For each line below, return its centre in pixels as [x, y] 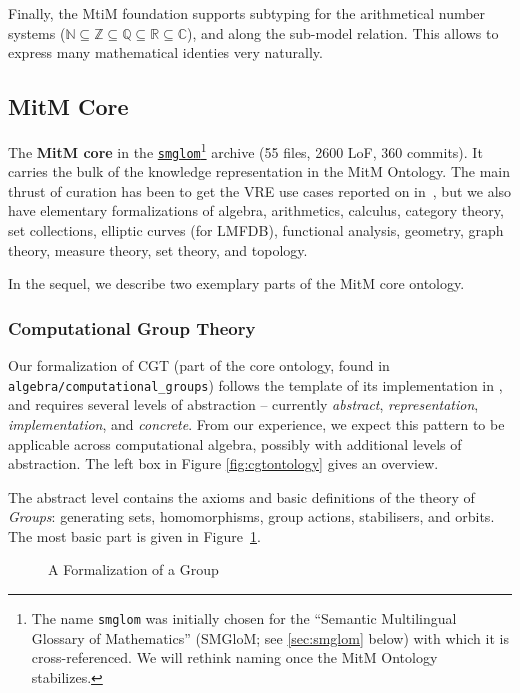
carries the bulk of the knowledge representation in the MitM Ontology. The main [259, 171]
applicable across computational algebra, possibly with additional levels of [235, 443]
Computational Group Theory [132, 327]
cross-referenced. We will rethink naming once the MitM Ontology [234, 657]
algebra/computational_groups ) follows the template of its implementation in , [255, 384]
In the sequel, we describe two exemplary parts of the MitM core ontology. [236, 283]
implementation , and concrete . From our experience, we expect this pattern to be [256, 423]
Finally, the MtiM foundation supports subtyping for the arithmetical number [247, 13]
